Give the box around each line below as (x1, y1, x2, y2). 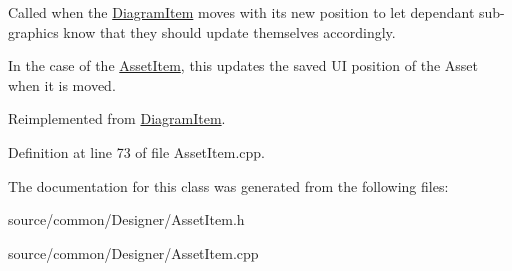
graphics (8, 21, 59, 42)
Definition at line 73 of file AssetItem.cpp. (8, 141, 266, 162)
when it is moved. (8, 74, 116, 95)
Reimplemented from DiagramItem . (8, 108, 226, 129)
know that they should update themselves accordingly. (63, 21, 396, 42)
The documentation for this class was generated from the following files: (8, 175, 449, 196)
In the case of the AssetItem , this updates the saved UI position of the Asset (8, 55, 479, 76)
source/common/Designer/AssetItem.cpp (8, 242, 259, 263)
